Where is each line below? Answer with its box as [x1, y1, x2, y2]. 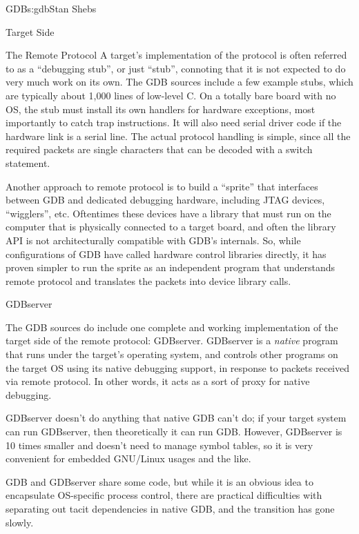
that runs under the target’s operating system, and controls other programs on [6, 347, 338, 362]
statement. [6, 155, 50, 170]
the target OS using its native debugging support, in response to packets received [6, 360, 350, 375]
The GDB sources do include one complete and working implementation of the [6, 319, 338, 334]
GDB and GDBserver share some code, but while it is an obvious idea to [6, 474, 313, 488]
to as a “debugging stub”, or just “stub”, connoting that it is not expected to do [6, 61, 346, 75]
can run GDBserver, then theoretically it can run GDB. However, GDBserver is [6, 424, 342, 439]
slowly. [6, 515, 34, 529]
